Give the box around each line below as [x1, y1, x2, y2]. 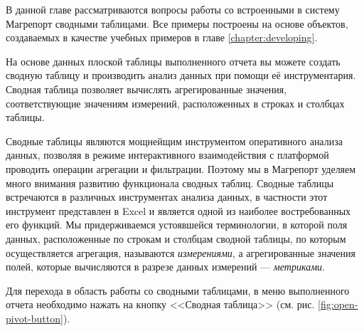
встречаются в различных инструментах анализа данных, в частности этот [6, 189, 328, 204]
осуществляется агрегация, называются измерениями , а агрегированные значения [6, 245, 355, 260]
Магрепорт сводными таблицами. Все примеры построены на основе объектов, [6, 16, 348, 31]
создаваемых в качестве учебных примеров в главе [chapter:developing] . [6, 30, 318, 45]
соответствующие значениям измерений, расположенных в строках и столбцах [6, 95, 345, 110]
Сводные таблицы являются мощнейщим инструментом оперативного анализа [6, 133, 343, 148]
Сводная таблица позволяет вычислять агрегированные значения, [6, 81, 287, 96]
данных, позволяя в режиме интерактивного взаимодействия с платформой [6, 147, 329, 162]
